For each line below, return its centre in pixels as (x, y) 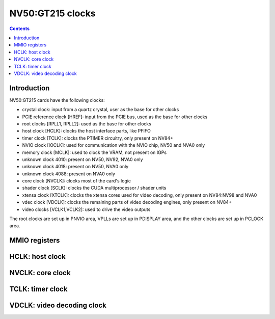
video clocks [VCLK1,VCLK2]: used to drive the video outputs (86, 209)
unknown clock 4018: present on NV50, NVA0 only (75, 167)
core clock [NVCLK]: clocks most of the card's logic (77, 181)
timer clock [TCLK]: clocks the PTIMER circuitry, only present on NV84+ (98, 138)
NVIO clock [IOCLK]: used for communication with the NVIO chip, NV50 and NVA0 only (114, 145)
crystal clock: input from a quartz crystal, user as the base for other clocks (101, 110)
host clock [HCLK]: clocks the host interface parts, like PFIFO (87, 131)
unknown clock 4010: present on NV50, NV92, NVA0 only (82, 159)
